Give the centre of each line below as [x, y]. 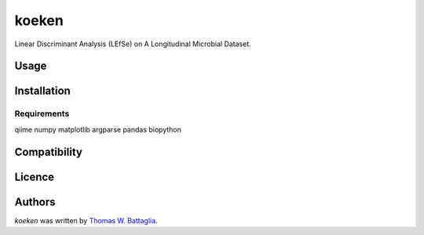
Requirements [42, 114]
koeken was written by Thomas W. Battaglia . [86, 220]
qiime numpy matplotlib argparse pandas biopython [98, 129]
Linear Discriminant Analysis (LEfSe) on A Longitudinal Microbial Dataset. [133, 44]
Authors [35, 202]
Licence [35, 177]
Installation [42, 91]
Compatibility [48, 152]
